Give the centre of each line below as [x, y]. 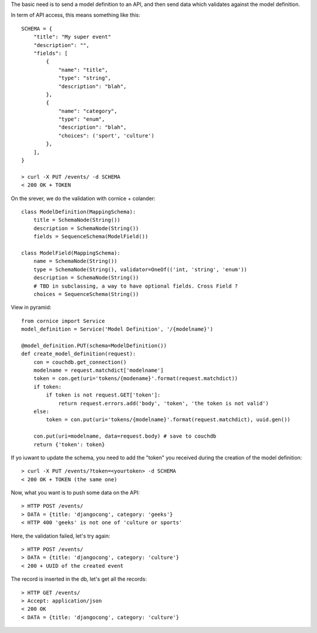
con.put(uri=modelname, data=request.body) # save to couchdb [125, 436]
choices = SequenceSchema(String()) [86, 294]
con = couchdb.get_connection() [80, 362]
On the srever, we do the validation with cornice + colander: [83, 198]
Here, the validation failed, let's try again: [60, 536]
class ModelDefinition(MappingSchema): [79, 211]
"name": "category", [88, 111]
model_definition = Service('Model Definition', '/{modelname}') [117, 329]
